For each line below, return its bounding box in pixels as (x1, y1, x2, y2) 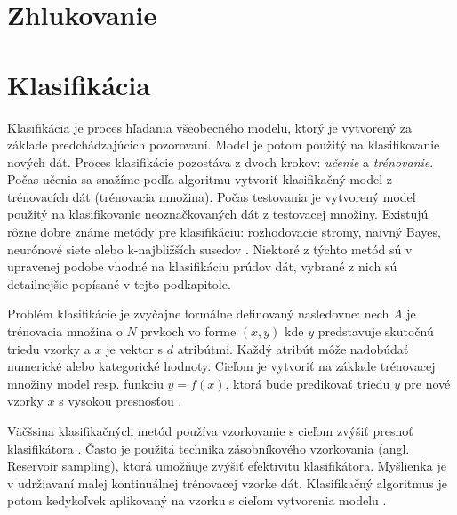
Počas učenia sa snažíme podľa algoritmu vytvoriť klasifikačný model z (7, 170, 393, 189)
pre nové (404, 374, 451, 392)
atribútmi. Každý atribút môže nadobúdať (177, 339, 409, 358)
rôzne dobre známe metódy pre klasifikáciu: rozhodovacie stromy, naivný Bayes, (7, 222, 441, 241)
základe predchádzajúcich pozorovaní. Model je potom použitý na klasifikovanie (7, 135, 440, 154)
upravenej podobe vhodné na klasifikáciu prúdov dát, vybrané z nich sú (7, 257, 397, 276)
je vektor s (106, 339, 164, 358)
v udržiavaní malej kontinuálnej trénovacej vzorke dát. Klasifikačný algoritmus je (7, 473, 447, 492)
